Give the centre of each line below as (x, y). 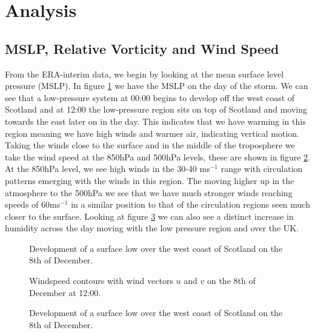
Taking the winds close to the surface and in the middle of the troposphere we (150, 145)
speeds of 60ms (33, 204)
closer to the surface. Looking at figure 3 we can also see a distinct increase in (149, 216)
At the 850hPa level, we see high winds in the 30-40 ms (108, 169)
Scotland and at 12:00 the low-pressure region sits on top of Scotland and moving (156, 109)
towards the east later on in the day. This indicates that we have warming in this (155, 121)
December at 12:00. (65, 292)
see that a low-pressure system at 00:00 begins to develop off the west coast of (150, 97)
